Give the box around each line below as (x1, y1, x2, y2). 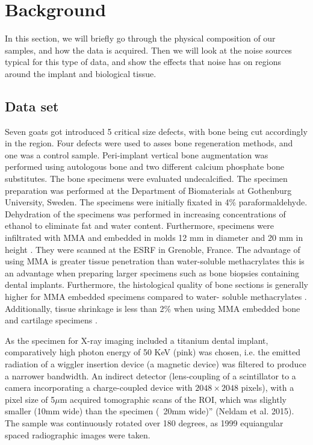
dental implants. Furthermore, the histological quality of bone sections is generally (5, 278, 308, 291)
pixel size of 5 (5, 393, 55, 405)
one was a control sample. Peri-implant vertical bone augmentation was (5, 148, 268, 161)
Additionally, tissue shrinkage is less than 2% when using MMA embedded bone (5, 302, 300, 314)
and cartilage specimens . (5, 314, 98, 326)
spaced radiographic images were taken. (5, 428, 150, 441)
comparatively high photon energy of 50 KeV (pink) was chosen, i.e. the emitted (5, 346, 301, 358)
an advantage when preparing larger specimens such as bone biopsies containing (5, 266, 300, 279)
